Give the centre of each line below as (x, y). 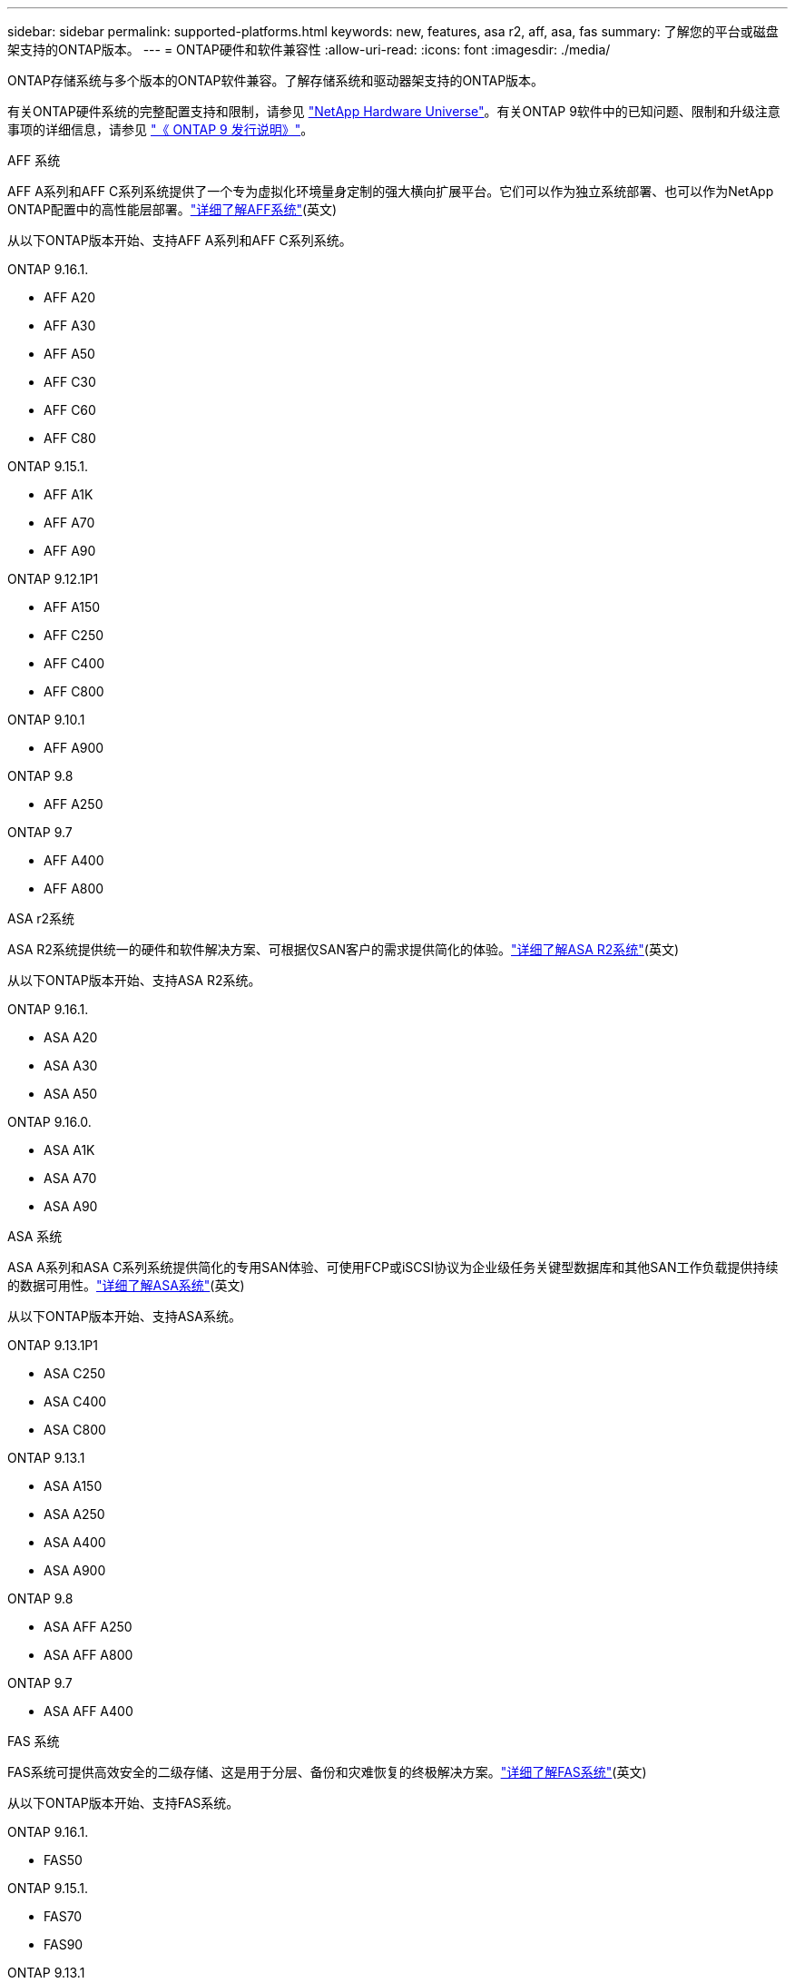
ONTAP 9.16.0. (49, 1122)
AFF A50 (69, 354)
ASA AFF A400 (88, 1711)
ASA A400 (75, 1542)
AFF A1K (69, 494)
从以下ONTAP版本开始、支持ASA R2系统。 (134, 980)
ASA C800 (75, 1430)
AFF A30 (70, 326)
